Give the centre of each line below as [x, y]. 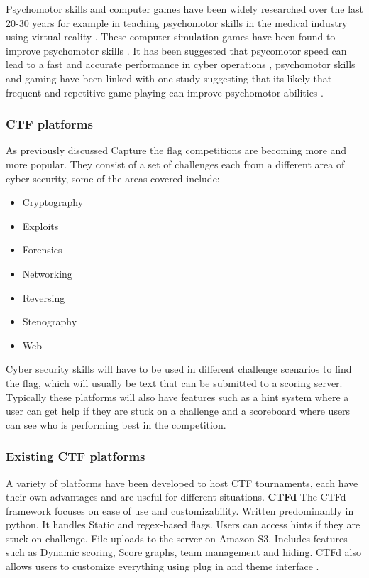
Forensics [42, 250]
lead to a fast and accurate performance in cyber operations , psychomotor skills [181, 64]
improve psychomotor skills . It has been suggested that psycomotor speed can [176, 50]
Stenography [50, 321]
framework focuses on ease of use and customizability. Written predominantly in [180, 510]
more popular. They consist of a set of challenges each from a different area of [175, 164]
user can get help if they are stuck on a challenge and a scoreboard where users [178, 411]
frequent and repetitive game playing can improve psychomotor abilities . [165, 92]
